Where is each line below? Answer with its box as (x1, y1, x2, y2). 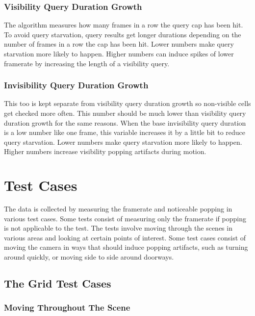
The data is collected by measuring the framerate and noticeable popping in (4, 204, 232, 214)
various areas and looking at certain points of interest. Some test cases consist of (4, 232, 246, 242)
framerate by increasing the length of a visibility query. (4, 58, 170, 68)
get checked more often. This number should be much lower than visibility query (4, 108, 246, 118)
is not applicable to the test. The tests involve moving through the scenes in (4, 223, 232, 233)
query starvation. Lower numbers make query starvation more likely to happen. (4, 136, 242, 147)
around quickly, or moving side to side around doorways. (4, 252, 174, 262)
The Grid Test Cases (4, 276, 111, 291)
